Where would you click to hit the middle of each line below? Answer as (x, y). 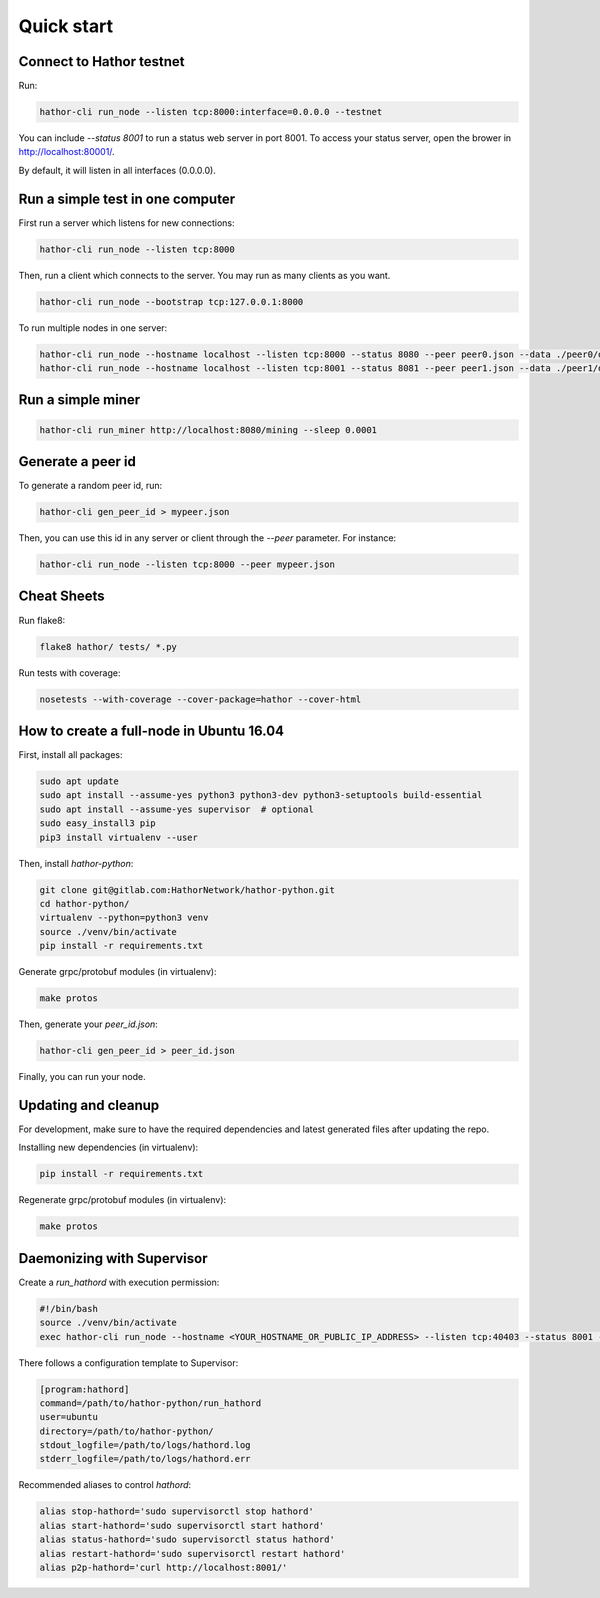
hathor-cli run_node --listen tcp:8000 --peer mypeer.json (187, 564)
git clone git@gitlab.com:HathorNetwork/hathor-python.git (187, 889)
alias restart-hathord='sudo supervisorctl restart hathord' (192, 1553)
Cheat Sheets (61, 596)
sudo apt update (79, 781)
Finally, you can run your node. (82, 1077)
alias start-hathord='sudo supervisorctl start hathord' (182, 1525)
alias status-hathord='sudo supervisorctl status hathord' (187, 1539)
